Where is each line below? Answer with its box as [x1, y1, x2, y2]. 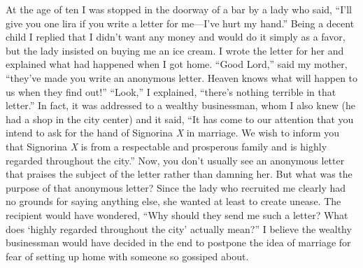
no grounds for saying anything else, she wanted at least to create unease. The [6, 194, 341, 209]
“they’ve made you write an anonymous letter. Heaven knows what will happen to [6, 70, 358, 85]
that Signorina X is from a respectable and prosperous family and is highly [6, 139, 327, 153]
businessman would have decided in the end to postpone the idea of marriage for [6, 235, 351, 250]
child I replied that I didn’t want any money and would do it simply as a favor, [6, 29, 346, 44]
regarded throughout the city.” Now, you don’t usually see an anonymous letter [6, 153, 345, 167]
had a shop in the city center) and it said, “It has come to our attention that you [6, 111, 354, 126]
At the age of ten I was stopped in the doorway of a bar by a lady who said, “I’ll [6, 2, 352, 16]
